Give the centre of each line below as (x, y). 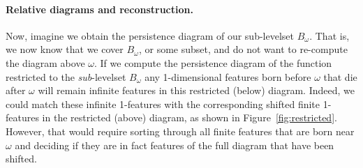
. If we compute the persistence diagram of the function (213, 62)
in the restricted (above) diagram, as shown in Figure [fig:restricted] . (190, 117)
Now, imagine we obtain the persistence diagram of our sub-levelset (150, 35)
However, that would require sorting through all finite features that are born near (180, 131)
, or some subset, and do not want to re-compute (243, 49)
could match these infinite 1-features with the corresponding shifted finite (163, 104)
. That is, (329, 35)
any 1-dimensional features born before (228, 76)
